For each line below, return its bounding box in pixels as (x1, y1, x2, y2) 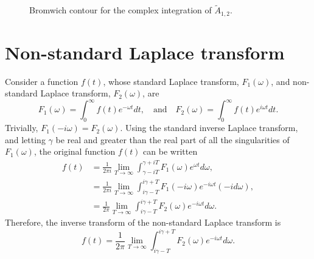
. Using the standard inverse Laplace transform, (120, 121, 298, 134)
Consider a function (5, 75, 78, 87)
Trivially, (5, 121, 38, 134)
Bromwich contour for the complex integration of (29, 4, 212, 16)
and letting (5, 133, 46, 146)
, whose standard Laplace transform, (103, 75, 239, 87)
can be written (143, 145, 198, 158)
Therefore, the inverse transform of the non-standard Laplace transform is (5, 216, 281, 229)
